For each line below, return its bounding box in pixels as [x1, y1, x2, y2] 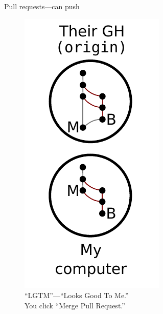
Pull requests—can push [4, 1, 80, 11]
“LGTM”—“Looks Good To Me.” [25, 290, 129, 301]
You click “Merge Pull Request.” [25, 300, 125, 310]
